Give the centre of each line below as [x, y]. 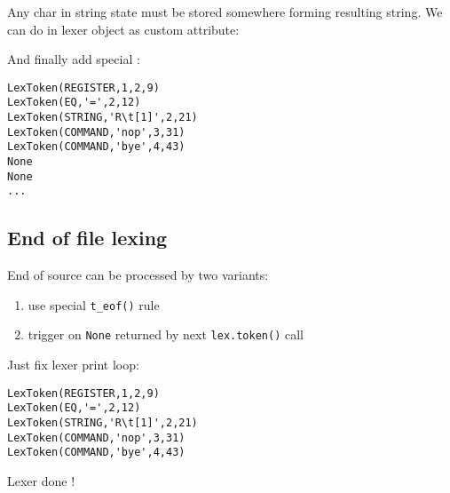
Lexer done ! [41, 481]
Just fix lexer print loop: [73, 365]
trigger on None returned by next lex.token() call [166, 334]
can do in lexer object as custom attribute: [123, 29]
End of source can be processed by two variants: [138, 275]
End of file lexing [87, 238]
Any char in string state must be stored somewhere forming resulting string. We [225, 12]
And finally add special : [74, 59]
